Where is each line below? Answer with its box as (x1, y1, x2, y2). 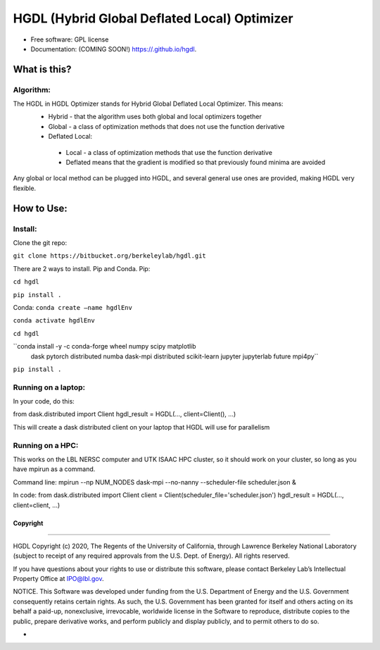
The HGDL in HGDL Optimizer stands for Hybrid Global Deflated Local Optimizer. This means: (13, 99, 284, 108)
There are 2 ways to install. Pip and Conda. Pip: (13, 264, 151, 273)
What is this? (13, 63, 72, 75)
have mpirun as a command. (13, 465, 96, 473)
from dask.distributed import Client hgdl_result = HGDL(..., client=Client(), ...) (13, 410, 236, 418)
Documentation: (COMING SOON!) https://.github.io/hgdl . (30, 44, 197, 53)
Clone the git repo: (13, 238, 68, 246)
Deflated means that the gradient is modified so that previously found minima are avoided (65, 158, 326, 167)
